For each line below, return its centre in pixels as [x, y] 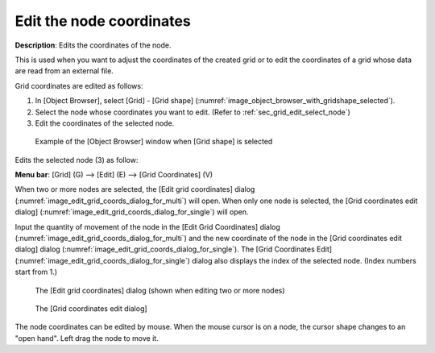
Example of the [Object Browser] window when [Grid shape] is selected [154, 142]
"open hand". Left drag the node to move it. [87, 338]
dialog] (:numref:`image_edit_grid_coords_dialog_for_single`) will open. [132, 212]
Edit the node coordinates [103, 21]
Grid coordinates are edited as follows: [79, 85]
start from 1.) [36, 272]
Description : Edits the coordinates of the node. [93, 45]
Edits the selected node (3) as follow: [77, 160]
